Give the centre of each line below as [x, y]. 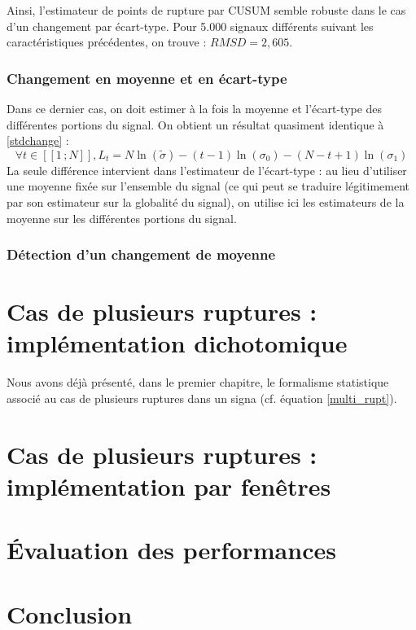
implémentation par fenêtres [169, 486]
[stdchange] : [38, 140]
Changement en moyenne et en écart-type [147, 78]
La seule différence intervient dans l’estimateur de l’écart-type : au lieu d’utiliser [207, 170]
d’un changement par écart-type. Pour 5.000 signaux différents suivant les [190, 26]
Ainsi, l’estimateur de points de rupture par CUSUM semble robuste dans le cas [206, 10]
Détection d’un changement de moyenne [141, 254]
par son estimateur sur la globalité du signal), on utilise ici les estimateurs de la [206, 201]
